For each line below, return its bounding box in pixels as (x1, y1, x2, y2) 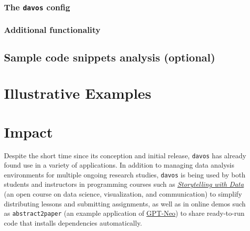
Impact (4, 121, 53, 142)
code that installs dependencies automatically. (4, 217, 142, 228)
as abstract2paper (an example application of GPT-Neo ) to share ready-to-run (4, 208, 245, 218)
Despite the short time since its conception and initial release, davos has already (4, 150, 247, 160)
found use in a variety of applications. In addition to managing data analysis (4, 160, 235, 170)
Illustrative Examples (4, 83, 152, 103)
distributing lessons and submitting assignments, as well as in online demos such (4, 198, 246, 208)
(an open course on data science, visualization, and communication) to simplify (4, 189, 242, 199)
